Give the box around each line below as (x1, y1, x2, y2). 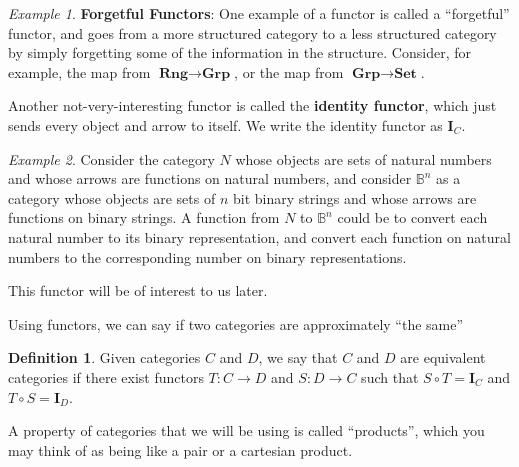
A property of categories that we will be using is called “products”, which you (8, 420, 485, 441)
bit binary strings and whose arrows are (232, 187, 477, 208)
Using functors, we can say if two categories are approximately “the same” (8, 313, 464, 334)
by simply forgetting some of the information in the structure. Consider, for (8, 42, 471, 63)
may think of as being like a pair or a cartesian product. (8, 439, 353, 460)
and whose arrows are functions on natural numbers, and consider (8, 168, 412, 189)
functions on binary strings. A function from (8, 207, 280, 228)
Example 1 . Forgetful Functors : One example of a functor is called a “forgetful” (8, 3, 510, 23)
